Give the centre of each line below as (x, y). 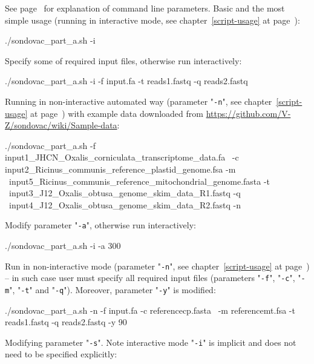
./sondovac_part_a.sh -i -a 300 (63, 246)
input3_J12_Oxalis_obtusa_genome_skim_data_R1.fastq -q (125, 193)
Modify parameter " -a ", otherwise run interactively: (100, 225)
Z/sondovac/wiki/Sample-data (61, 125)
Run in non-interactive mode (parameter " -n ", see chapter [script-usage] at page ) (157, 266)
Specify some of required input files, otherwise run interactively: (123, 60)
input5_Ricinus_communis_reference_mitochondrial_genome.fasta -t (139, 181)
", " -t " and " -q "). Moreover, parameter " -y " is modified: (113, 289)
